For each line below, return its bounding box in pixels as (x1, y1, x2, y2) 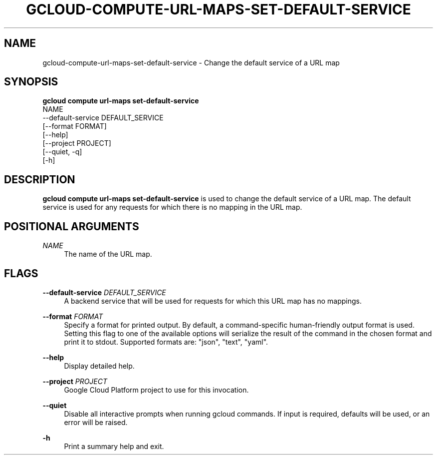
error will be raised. (64, 418, 128, 427)
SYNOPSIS (4, 75, 58, 88)
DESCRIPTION (4, 173, 75, 186)
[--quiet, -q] (42, 147, 82, 156)
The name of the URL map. (64, 250, 152, 259)
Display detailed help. (64, 361, 135, 370)
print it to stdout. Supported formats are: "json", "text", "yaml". (64, 337, 268, 346)
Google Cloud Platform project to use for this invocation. (64, 385, 249, 394)
